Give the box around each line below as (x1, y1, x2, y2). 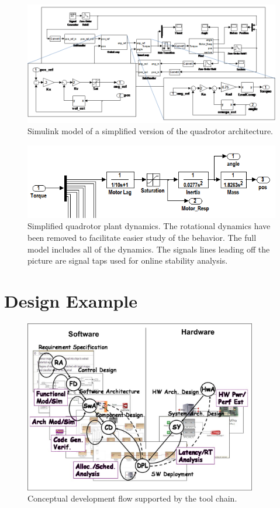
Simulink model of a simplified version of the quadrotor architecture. (27, 125, 273, 137)
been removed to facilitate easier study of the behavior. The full (27, 231, 257, 243)
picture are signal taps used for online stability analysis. (27, 254, 228, 267)
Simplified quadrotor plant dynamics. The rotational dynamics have (27, 220, 271, 232)
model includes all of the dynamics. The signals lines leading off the (27, 243, 270, 255)
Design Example (4, 288, 138, 312)
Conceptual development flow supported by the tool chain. (27, 492, 237, 504)
